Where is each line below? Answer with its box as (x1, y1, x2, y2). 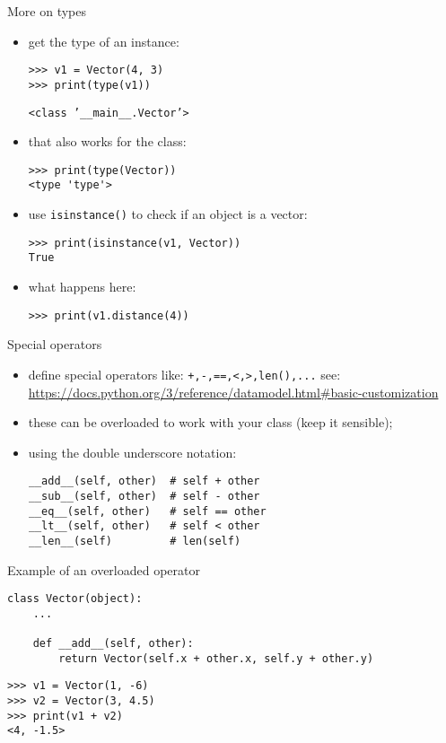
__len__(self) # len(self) (28, 534, 241, 547)
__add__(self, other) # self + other (28, 475, 260, 488)
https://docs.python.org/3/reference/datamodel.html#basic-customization (28, 382, 439, 401)
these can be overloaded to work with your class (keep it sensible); (28, 413, 393, 432)
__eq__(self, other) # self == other (28, 504, 267, 518)
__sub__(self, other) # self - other (28, 489, 260, 503)
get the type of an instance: (28, 31, 179, 50)
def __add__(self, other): (32, 637, 194, 651)
